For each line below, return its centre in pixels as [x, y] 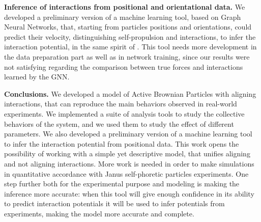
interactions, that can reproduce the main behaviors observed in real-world [121, 104]
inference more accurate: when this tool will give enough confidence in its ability [129, 193]
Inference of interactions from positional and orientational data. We [125, 7]
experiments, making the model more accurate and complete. [99, 213]
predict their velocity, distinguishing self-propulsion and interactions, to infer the [130, 36]
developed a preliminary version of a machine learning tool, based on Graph [123, 17]
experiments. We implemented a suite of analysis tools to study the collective [124, 113]
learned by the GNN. [37, 77]
